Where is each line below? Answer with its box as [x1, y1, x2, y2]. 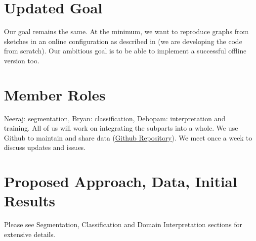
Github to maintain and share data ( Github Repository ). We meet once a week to [4, 132, 252, 143]
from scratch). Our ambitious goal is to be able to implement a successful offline [4, 46, 247, 56]
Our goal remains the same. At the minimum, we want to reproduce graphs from [4, 26, 249, 37]
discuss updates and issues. [4, 142, 86, 152]
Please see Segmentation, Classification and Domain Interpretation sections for [4, 219, 243, 230]
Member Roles [4, 84, 106, 104]
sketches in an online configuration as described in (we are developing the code [4, 36, 242, 46]
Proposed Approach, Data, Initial [4, 171, 237, 192]
